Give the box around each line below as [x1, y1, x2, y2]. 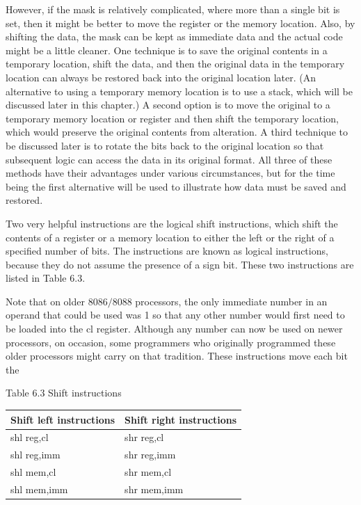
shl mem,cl [10, 465, 56, 479]
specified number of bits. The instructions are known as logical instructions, [6, 243, 328, 258]
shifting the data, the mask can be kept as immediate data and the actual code [6, 29, 343, 44]
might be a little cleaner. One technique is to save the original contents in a [6, 42, 328, 57]
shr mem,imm [125, 481, 184, 496]
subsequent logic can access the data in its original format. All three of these [6, 152, 332, 166]
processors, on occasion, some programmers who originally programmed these [6, 335, 336, 349]
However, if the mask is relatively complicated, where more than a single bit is [6, 2, 340, 16]
